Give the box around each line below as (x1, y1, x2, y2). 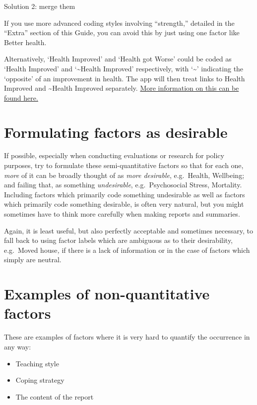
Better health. (4, 37, 47, 47)
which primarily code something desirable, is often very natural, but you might (4, 199, 244, 209)
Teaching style (15, 358, 59, 368)
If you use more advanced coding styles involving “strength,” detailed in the (4, 17, 235, 28)
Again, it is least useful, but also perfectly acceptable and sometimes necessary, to (4, 225, 253, 235)
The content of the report (15, 391, 94, 402)
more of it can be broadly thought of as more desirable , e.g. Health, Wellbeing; (4, 170, 245, 180)
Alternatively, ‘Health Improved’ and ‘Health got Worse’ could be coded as (4, 54, 232, 64)
